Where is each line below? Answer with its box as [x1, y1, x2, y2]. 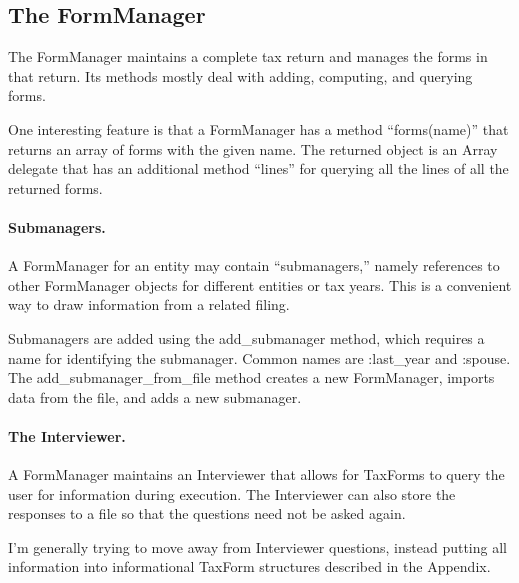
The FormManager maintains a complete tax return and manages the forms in [8, 46, 488, 67]
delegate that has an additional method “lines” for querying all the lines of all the [8, 158, 509, 179]
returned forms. [8, 177, 103, 198]
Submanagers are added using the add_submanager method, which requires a [8, 327, 485, 348]
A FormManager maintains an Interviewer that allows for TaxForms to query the [8, 464, 505, 485]
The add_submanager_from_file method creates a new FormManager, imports [8, 367, 495, 388]
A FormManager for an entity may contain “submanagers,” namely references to [8, 255, 500, 276]
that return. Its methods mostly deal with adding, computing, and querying [8, 65, 473, 86]
